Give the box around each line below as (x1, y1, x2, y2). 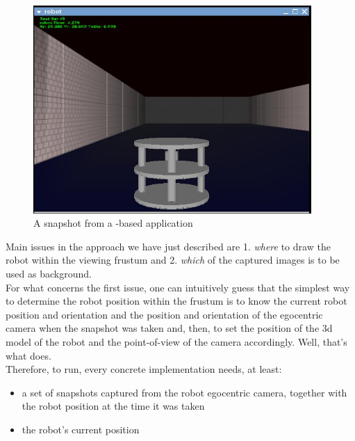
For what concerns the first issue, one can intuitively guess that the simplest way (6, 280, 350, 294)
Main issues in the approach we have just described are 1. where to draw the (6, 239, 331, 253)
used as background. (6, 266, 92, 280)
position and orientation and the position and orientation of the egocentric (6, 307, 323, 321)
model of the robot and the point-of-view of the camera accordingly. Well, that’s (6, 334, 347, 348)
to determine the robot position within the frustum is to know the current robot (6, 294, 347, 308)
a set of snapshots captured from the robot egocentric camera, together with (22, 385, 347, 399)
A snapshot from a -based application (33, 216, 193, 230)
